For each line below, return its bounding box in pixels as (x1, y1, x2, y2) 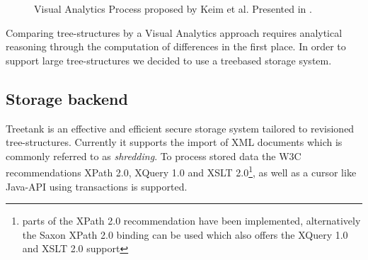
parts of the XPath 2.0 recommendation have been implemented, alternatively (22, 213, 361, 228)
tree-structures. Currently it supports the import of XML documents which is (6, 135, 343, 149)
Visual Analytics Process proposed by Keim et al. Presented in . (34, 1, 312, 16)
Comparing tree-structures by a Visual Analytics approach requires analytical (6, 25, 343, 40)
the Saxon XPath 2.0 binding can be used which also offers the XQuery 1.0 (22, 227, 348, 242)
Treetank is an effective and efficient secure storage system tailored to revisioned (6, 120, 355, 135)
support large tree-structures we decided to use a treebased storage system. (6, 52, 332, 67)
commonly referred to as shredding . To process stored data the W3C (6, 148, 301, 163)
